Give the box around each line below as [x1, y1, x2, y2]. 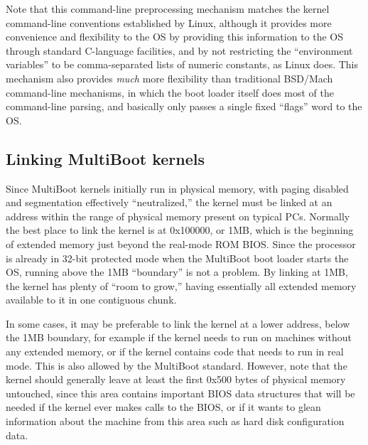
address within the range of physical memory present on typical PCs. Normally [6, 208, 350, 223]
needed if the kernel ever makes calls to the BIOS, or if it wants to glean [6, 400, 321, 414]
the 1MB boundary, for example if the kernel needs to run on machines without [6, 330, 352, 345]
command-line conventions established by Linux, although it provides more [6, 15, 332, 30]
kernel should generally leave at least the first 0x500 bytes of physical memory [6, 372, 346, 387]
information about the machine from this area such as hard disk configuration [6, 414, 345, 429]
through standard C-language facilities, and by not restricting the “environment [6, 43, 353, 58]
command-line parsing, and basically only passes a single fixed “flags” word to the [6, 99, 362, 114]
